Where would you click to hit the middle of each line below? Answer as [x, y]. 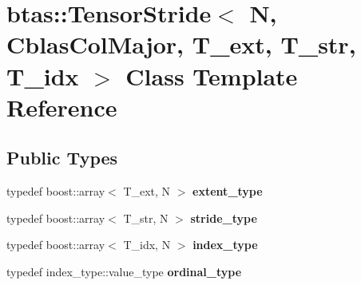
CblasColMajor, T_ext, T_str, [181, 44]
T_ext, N [147, 191]
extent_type [228, 191]
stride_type [224, 218]
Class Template [212, 75]
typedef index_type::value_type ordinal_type [124, 271]
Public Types [62, 158]
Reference [62, 107]
